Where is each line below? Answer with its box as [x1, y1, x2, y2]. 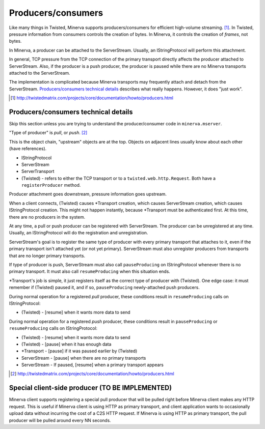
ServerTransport [21, 169, 54, 174]
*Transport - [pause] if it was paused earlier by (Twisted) [21, 348, 137, 354]
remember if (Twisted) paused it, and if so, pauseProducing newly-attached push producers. [9, 285, 200, 290]
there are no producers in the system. [9, 214, 85, 220]
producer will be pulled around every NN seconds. [9, 417, 111, 423]
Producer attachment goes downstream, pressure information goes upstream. [9, 191, 167, 197]
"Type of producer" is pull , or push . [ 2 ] [9, 130, 88, 136]
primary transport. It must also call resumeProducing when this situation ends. [9, 268, 170, 275]
